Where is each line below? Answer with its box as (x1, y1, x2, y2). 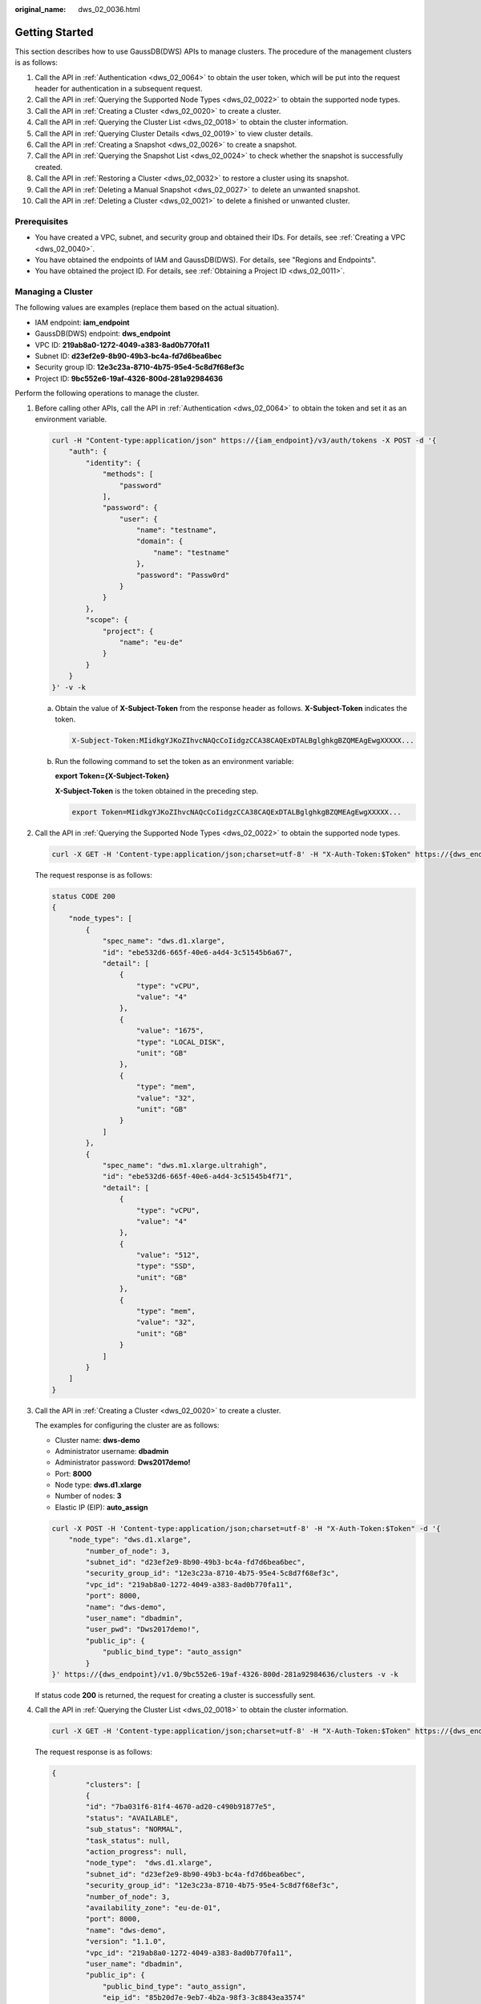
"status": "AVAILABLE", (85, 1813, 180, 1823)
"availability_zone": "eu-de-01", (85, 1903, 221, 1912)
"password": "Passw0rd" (136, 570, 230, 580)
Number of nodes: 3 (55, 1491, 122, 1501)
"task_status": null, (85, 1836, 171, 1845)
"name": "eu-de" (119, 637, 184, 647)
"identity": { (85, 458, 141, 467)
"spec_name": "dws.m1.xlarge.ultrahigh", (102, 1161, 268, 1170)
